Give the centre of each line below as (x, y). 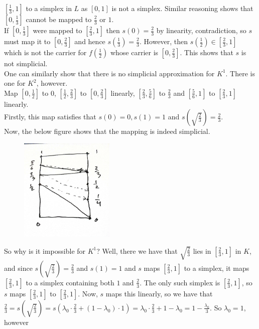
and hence (90, 41)
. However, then (164, 41)
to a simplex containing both (70, 282)
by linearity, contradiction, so (201, 30)
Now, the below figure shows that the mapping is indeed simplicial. (107, 131)
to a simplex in (49, 8)
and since (18, 268)
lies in (202, 251)
